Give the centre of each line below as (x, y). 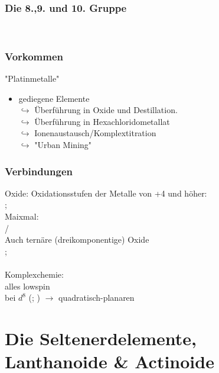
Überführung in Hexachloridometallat (102, 121)
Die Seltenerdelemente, (101, 338)
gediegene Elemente (54, 98)
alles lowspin (27, 286)
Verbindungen (39, 171)
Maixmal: (22, 216)
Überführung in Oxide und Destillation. (106, 110)
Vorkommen (34, 56)
